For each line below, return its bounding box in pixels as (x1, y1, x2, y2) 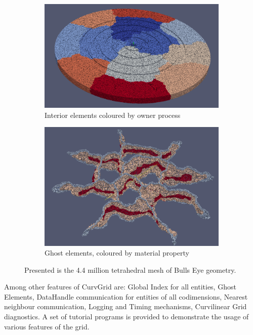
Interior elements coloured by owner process (45, 109, 181, 120)
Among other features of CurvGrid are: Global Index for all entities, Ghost (4, 281, 236, 292)
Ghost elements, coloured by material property (45, 247, 189, 258)
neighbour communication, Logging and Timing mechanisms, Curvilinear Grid (4, 301, 247, 312)
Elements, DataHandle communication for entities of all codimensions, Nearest (4, 291, 248, 302)
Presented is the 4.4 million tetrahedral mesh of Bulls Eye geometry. (24, 264, 236, 275)
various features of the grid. (4, 321, 90, 331)
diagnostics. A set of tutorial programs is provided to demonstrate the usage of (4, 311, 249, 322)
